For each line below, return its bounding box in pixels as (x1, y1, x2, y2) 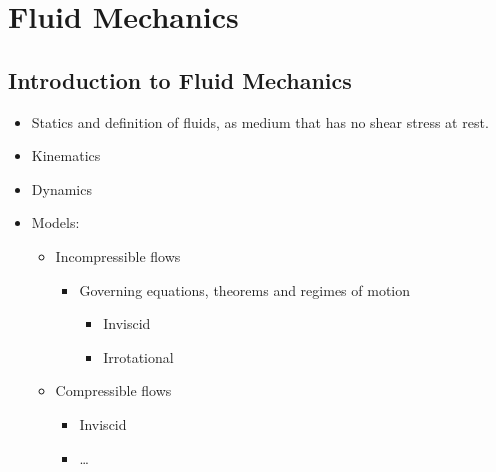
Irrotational (103, 346, 174, 367)
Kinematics (31, 145, 101, 166)
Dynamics (31, 178, 92, 199)
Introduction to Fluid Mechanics (8, 64, 352, 95)
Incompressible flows (55, 245, 181, 266)
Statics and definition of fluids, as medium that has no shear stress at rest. (31, 111, 489, 132)
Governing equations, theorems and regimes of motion (79, 279, 410, 300)
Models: (31, 212, 80, 233)
